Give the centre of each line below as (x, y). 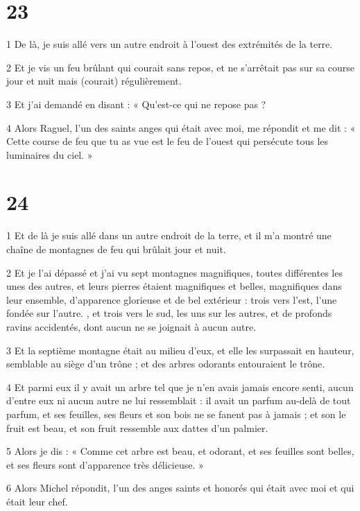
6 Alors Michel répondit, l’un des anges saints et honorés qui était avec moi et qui (180, 488)
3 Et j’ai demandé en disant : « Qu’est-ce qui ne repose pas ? (136, 104)
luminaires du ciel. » (50, 154)
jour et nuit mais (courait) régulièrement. (94, 81)
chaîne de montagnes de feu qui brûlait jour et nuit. (116, 249)
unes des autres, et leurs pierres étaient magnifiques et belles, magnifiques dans (174, 286)
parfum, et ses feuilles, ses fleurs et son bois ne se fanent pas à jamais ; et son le (176, 414)
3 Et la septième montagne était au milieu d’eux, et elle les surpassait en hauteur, (180, 350)
